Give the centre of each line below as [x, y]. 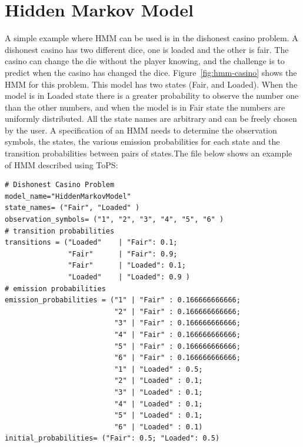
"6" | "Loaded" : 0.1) [159, 427]
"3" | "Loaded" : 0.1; [159, 392]
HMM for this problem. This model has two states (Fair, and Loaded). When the [151, 84]
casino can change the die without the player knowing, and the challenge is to [145, 61]
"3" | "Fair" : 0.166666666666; [177, 323]
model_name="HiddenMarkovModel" [68, 196]
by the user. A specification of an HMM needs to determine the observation [141, 130]
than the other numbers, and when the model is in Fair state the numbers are [145, 107]
